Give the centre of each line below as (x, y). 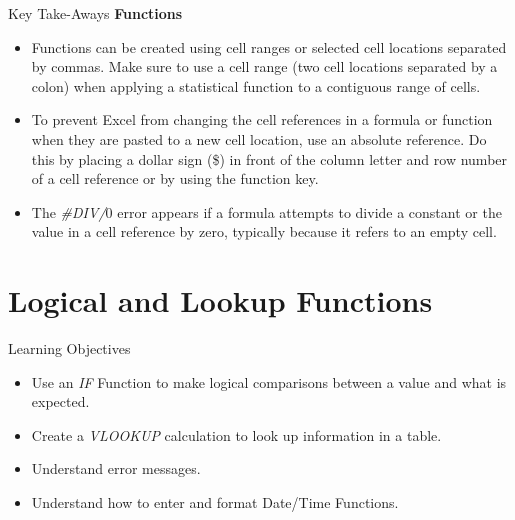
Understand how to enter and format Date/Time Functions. (215, 502)
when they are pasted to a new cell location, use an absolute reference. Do (259, 138)
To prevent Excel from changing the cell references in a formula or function (262, 119)
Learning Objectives (69, 348)
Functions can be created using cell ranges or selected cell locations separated (269, 46)
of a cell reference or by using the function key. (175, 178)
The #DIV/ (68, 211)
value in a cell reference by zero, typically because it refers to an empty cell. (264, 231)
